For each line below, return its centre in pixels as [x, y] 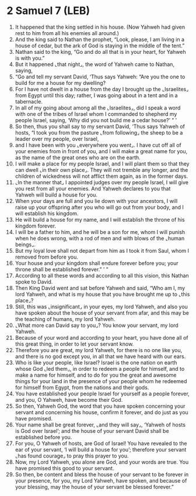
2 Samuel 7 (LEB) [48, 11]
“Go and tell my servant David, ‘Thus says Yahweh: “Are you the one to [100, 77]
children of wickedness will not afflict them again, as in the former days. [101, 176]
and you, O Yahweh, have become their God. [69, 399]
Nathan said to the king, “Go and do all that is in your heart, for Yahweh [100, 51]
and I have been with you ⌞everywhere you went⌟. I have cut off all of [98, 145]
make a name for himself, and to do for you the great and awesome [96, 375]
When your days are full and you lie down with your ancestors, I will [96, 201]
